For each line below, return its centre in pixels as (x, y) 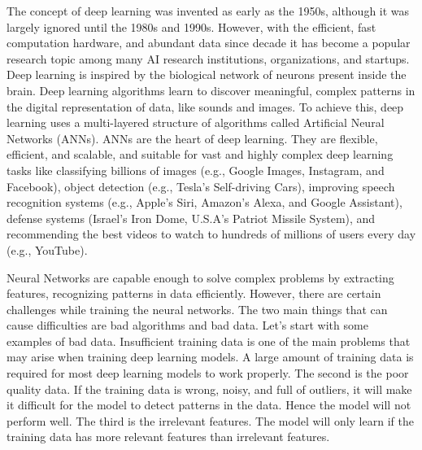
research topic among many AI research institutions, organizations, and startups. (208, 58)
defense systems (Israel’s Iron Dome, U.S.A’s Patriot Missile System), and (191, 218)
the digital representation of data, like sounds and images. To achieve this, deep (205, 106)
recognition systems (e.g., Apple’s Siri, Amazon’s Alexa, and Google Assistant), (204, 202)
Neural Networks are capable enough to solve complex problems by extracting (200, 277)
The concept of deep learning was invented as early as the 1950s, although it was (208, 11)
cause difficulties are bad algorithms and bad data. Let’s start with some (187, 325)
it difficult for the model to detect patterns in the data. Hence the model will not (209, 405)
